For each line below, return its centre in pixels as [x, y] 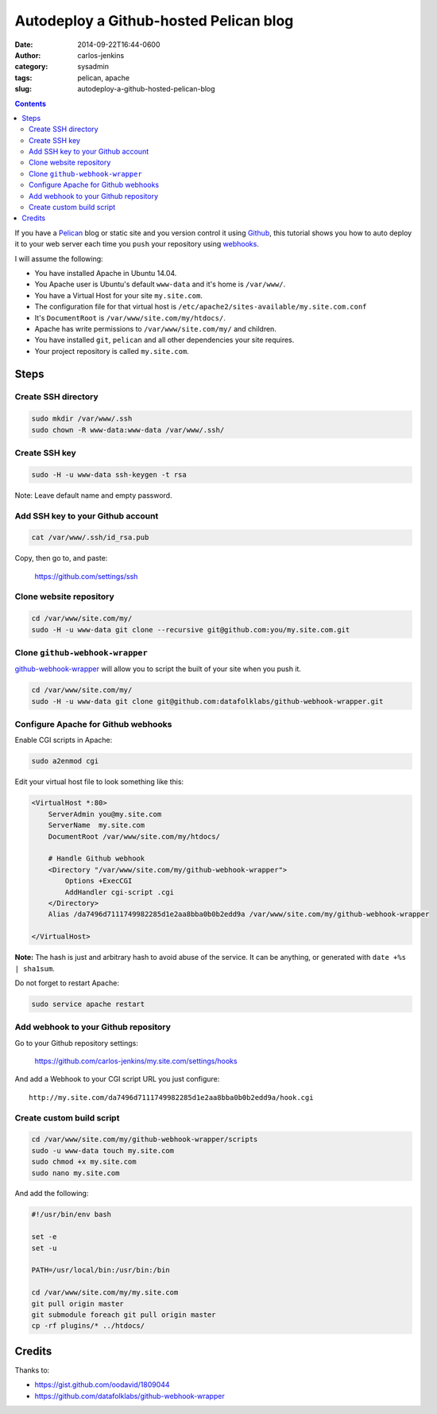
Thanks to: [32, 1370]
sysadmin [93, 67]
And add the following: [52, 1194]
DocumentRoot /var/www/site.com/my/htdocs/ [134, 836]
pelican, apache [104, 78]
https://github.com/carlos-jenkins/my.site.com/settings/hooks [136, 1061]
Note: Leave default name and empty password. [93, 495]
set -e [44, 1237]
